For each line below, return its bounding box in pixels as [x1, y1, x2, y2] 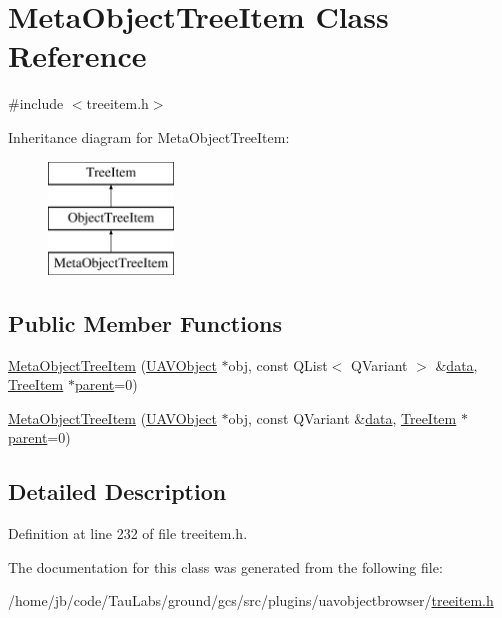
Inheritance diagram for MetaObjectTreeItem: [8, 126, 290, 147]
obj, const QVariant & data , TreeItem [228, 407, 457, 428]
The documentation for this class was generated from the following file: [8, 556, 443, 577]
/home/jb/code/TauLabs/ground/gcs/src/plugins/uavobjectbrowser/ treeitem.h [8, 590, 494, 611]
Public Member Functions [8, 307, 282, 338]
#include [8, 93, 64, 114]
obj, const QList [228, 354, 328, 375]
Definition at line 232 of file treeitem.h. [8, 523, 248, 544]
